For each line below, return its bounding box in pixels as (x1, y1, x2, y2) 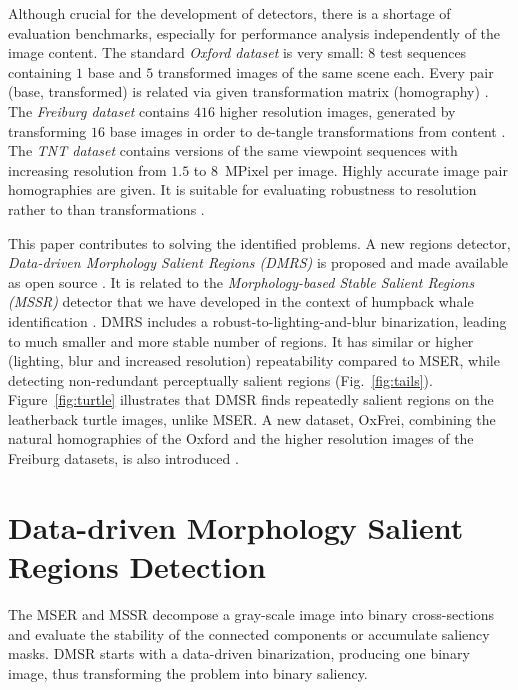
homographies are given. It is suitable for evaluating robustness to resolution (8, 179, 477, 200)
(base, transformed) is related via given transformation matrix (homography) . (8, 81, 489, 102)
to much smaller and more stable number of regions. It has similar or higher (8, 330, 474, 351)
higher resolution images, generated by (219, 100, 456, 121)
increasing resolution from (8, 159, 167, 180)
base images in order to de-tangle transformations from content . (109, 120, 506, 141)
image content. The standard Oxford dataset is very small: (8, 42, 364, 63)
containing (8, 61, 72, 82)
